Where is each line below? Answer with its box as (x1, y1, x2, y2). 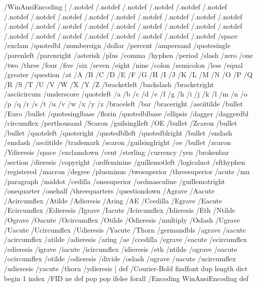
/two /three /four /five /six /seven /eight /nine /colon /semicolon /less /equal (4, 59, 243, 70)
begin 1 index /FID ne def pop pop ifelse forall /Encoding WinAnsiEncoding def (4, 273, 249, 283)
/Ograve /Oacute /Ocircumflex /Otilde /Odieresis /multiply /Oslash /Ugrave (4, 215, 240, 225)
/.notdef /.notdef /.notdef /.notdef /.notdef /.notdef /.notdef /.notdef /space (4, 30, 238, 41)
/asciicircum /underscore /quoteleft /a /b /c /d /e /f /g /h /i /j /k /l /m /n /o (4, 89, 248, 99)
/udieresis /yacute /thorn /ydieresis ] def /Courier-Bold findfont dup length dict (4, 263, 248, 274)
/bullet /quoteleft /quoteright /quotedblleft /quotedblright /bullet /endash (4, 127, 232, 138)
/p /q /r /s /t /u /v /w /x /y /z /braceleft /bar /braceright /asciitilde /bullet (4, 98, 243, 108)
